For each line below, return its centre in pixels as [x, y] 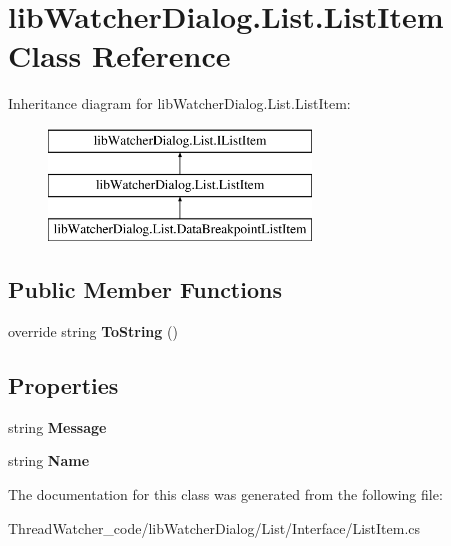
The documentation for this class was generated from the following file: [225, 494]
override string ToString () [93, 331]
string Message [57, 426]
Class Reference [119, 55]
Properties [63, 385]
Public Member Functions [145, 289]
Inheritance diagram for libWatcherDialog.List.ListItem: [179, 103]
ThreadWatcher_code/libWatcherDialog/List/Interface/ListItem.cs [214, 527]
